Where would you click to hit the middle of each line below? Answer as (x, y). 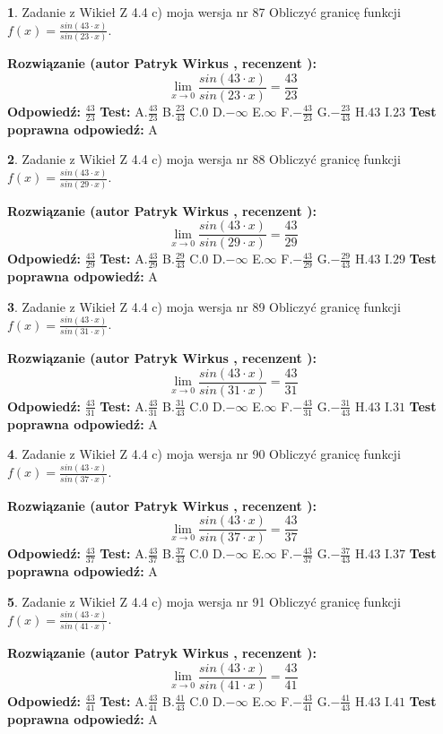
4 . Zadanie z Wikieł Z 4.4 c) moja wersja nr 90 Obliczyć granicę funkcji (204, 454)
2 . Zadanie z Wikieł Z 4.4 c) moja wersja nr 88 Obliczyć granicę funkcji (204, 159)
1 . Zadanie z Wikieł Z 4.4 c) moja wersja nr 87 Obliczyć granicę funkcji (204, 12)
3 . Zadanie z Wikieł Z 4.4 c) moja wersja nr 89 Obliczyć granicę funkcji (204, 306)
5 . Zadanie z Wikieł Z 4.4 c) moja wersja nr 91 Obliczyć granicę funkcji (204, 601)
